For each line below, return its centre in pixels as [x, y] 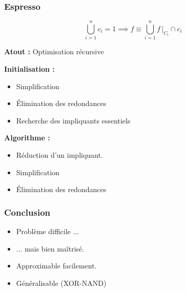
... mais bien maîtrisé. [50, 248]
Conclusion [27, 212]
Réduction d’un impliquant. [59, 154]
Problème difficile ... [48, 231]
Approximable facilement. [56, 266]
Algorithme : [27, 138]
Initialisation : [29, 68]
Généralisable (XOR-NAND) [61, 283]
